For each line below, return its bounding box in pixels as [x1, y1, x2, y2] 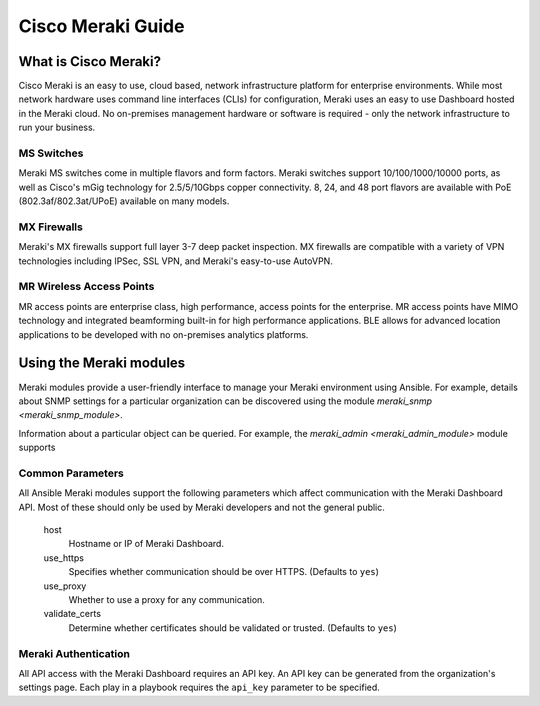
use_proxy [43, 580, 87, 592]
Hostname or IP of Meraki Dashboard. [68, 538, 225, 550]
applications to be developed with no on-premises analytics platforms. [18, 328, 309, 340]
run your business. [18, 121, 96, 134]
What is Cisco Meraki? [18, 53, 162, 70]
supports [18, 441, 56, 454]
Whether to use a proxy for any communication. [68, 593, 265, 605]
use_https [43, 551, 85, 564]
